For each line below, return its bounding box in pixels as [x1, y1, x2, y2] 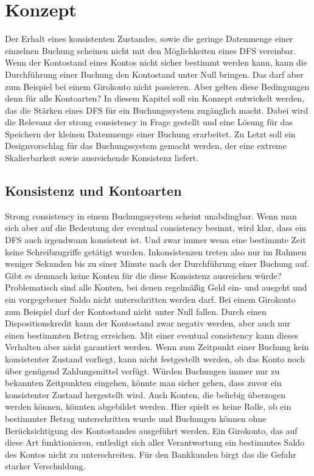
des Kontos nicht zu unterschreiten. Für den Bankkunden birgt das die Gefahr [5, 447, 296, 460]
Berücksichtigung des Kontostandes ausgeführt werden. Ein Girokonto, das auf [5, 424, 298, 436]
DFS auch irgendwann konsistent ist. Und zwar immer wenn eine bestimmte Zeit [5, 233, 306, 246]
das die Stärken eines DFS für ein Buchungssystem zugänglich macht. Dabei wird [5, 103, 309, 116]
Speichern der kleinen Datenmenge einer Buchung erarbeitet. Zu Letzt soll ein [5, 127, 296, 140]
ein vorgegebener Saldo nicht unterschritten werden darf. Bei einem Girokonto [5, 293, 296, 306]
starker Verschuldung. [5, 460, 86, 472]
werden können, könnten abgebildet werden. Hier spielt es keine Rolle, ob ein [5, 400, 291, 413]
